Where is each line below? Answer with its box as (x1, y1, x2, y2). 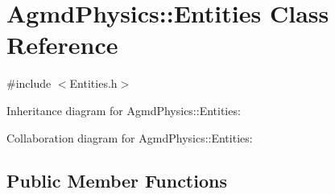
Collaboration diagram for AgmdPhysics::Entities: (6, 129, 253, 146)
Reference (6, 28, 118, 61)
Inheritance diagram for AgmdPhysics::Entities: (6, 101, 241, 118)
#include (6, 75, 52, 92)
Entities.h (69, 75, 118, 92)
